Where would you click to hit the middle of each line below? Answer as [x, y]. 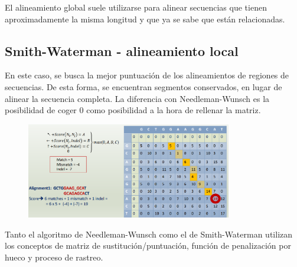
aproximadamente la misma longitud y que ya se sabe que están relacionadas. [145, 19]
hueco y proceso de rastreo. [54, 257]
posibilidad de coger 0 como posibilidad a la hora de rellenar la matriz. [133, 110]
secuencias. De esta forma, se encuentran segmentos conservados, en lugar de [143, 86]
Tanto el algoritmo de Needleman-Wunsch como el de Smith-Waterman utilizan [149, 234]
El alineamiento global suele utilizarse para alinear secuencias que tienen [136, 7]
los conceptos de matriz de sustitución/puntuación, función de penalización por [148, 245]
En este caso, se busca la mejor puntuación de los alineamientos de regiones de [147, 75]
